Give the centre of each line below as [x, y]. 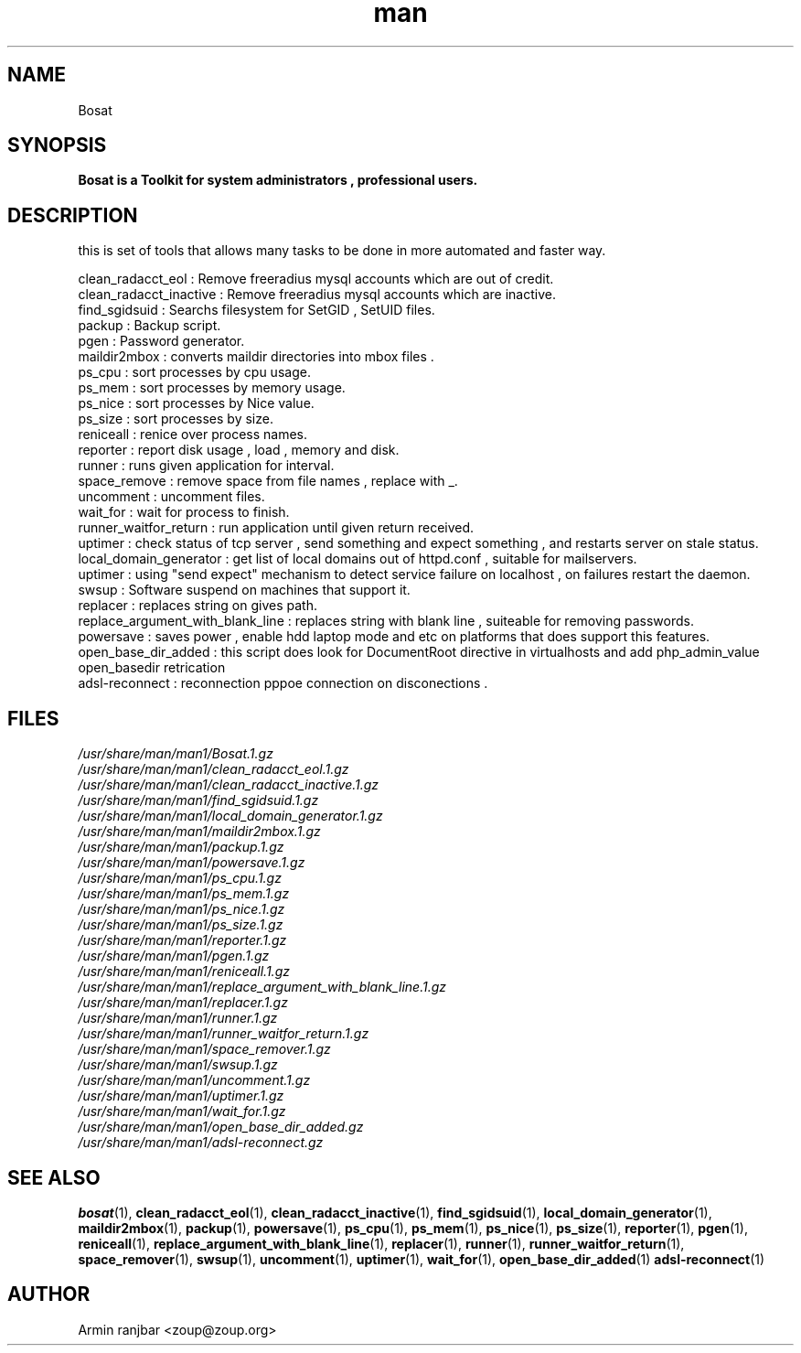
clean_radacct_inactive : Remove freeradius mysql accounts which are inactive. [317, 295]
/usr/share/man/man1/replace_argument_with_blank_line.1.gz [262, 987]
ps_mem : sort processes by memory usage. [212, 388]
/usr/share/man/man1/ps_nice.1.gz [182, 909]
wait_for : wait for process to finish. [184, 512]
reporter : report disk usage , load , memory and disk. [239, 450]
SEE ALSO [54, 1177]
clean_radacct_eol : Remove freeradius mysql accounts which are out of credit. [316, 279]
